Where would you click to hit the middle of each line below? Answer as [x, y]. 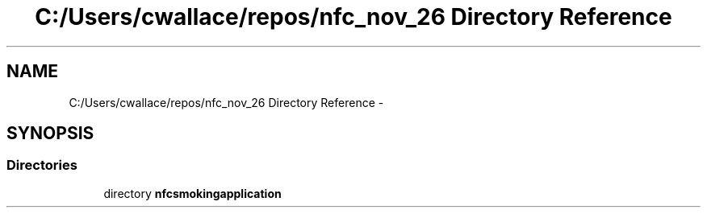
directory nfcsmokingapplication [192, 193]
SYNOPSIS [50, 134]
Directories [42, 165]
